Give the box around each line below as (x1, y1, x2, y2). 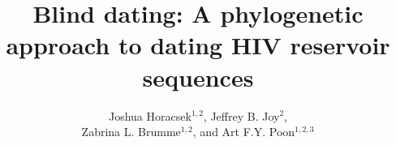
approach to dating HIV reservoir (6, 28, 390, 62)
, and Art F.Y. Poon (192, 123, 295, 140)
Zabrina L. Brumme (81, 123, 181, 140)
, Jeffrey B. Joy (203, 107, 280, 124)
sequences (142, 60, 254, 93)
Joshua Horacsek (108, 107, 192, 124)
